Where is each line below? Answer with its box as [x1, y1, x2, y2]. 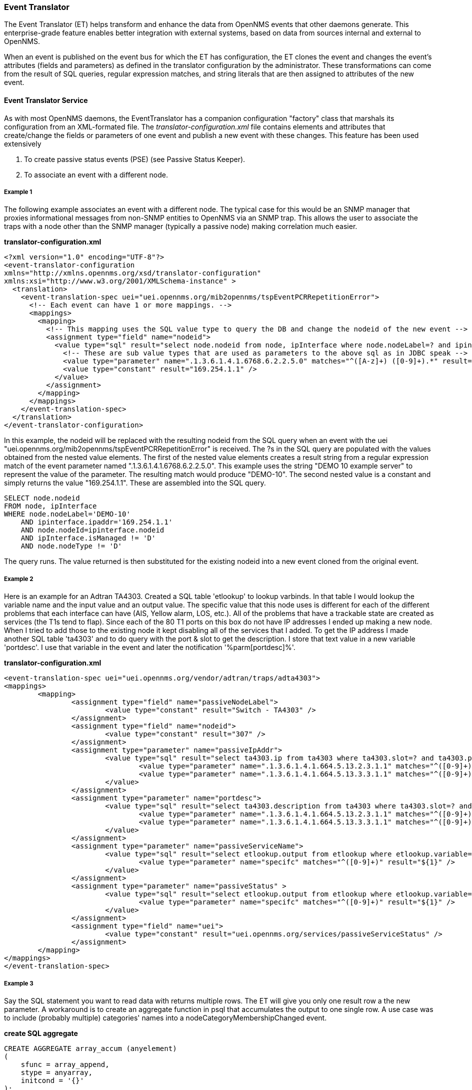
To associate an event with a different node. [24, 170, 168, 179]
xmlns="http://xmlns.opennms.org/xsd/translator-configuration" [4, 269, 261, 277]
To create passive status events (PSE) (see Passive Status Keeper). [24, 154, 245, 163]
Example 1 [4, 188, 32, 195]
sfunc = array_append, [20, 1060, 109, 1068]
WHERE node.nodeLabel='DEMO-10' [4, 510, 130, 518]
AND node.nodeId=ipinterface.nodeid [20, 526, 164, 534]
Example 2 [4, 575, 33, 582]
